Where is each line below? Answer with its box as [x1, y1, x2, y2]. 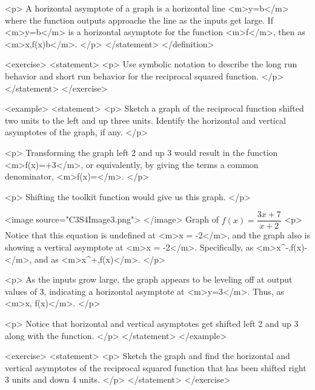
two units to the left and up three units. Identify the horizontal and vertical [5, 113, 286, 126]
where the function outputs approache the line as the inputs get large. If [5, 13, 273, 26]
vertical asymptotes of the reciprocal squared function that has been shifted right [5, 361, 307, 374]
